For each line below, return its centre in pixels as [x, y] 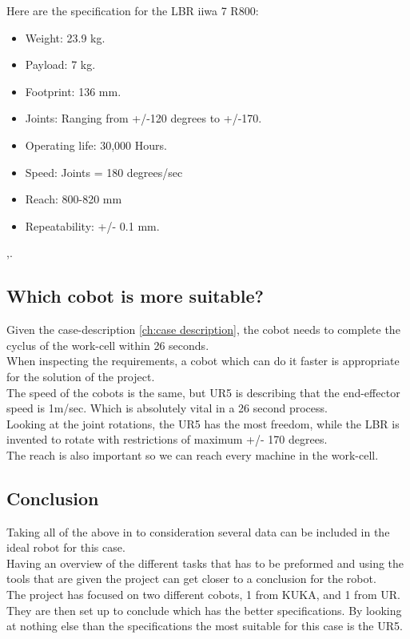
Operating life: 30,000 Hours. [96, 145]
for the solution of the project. [81, 376]
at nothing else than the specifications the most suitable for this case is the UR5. [205, 626]
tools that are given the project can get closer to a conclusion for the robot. [191, 579]
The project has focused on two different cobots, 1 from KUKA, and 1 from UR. [203, 595]
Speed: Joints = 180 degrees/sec [104, 172]
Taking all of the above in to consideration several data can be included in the [198, 531]
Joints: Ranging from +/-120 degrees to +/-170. [143, 118]
